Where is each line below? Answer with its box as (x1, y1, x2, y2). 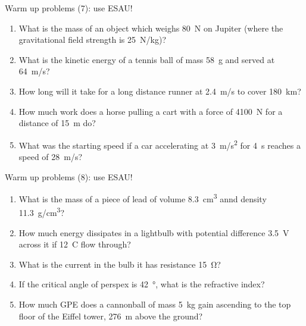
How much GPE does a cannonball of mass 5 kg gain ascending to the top (18, 298, 291, 311)
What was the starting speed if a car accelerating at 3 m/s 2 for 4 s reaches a (18, 137, 301, 151)
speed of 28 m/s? (18, 151, 83, 162)
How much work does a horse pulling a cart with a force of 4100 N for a (18, 105, 283, 117)
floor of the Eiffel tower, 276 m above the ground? (18, 309, 203, 322)
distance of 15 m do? (18, 117, 96, 129)
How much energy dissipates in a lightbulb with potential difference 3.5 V (18, 226, 289, 239)
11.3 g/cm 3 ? (18, 205, 65, 219)
